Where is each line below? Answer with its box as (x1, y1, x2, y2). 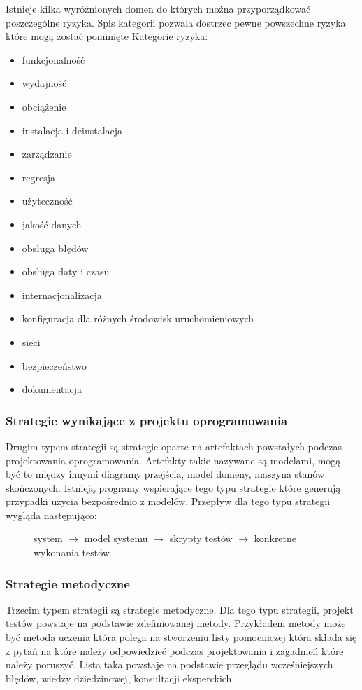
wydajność (22, 76, 67, 90)
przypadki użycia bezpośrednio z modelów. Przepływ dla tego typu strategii (6, 494, 331, 509)
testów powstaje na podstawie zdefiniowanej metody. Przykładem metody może (6, 616, 346, 630)
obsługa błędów (22, 240, 89, 255)
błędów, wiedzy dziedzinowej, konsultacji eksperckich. (6, 670, 235, 685)
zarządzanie (22, 146, 72, 161)
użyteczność (22, 193, 73, 208)
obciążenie (22, 99, 66, 113)
